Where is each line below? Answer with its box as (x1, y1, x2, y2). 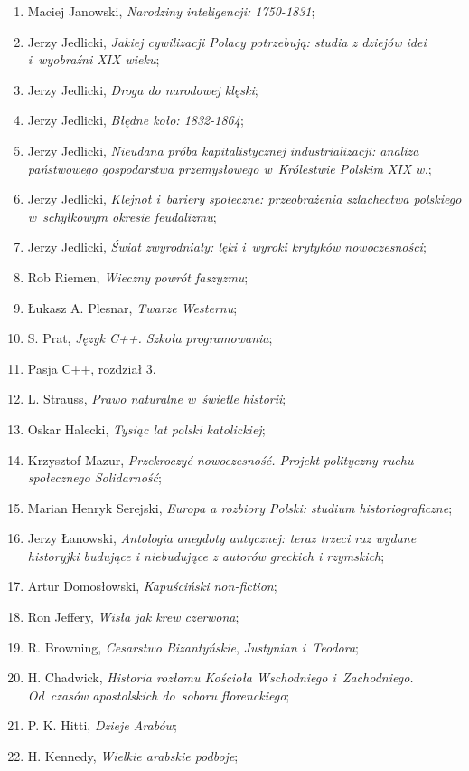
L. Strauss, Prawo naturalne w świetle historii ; (27, 389, 286, 408)
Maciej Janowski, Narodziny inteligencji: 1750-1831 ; (27, 2, 315, 20)
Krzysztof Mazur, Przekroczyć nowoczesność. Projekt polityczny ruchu (27, 450, 414, 469)
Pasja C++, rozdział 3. (27, 358, 156, 377)
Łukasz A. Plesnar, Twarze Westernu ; (27, 298, 238, 317)
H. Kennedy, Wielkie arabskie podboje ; (27, 747, 239, 766)
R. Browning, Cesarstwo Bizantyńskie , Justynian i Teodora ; (27, 637, 359, 656)
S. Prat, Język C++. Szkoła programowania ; (27, 328, 273, 347)
